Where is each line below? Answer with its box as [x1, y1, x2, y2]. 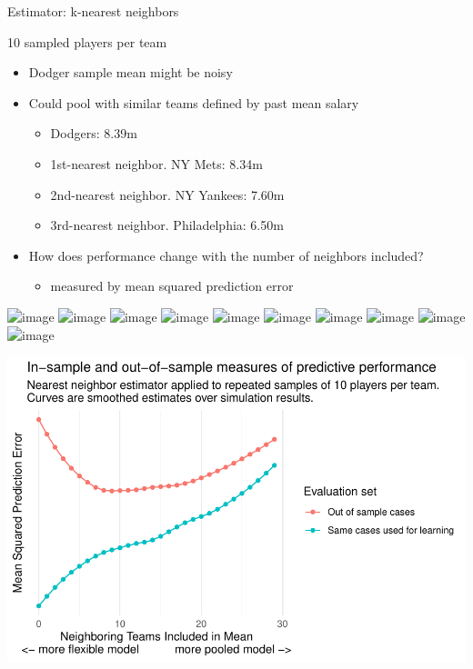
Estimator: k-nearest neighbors [7, 2, 179, 20]
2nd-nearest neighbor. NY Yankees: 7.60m [50, 185, 285, 204]
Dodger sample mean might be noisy [28, 63, 233, 82]
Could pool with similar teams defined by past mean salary [28, 93, 359, 112]
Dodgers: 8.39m [50, 124, 137, 143]
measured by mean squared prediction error [50, 276, 294, 295]
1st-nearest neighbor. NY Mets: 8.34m [50, 154, 263, 173]
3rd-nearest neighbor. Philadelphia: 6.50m [50, 215, 284, 235]
